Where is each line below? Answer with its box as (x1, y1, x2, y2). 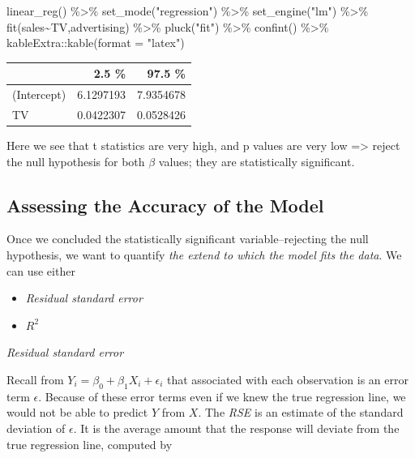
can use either (6, 262, 75, 279)
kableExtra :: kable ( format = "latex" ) (6, 34, 185, 51)
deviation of (6, 420, 66, 436)
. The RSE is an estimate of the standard (198, 404, 404, 421)
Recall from (6, 371, 64, 388)
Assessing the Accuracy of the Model (6, 192, 324, 217)
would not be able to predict (6, 404, 148, 421)
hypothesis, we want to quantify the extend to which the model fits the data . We (6, 246, 402, 263)
